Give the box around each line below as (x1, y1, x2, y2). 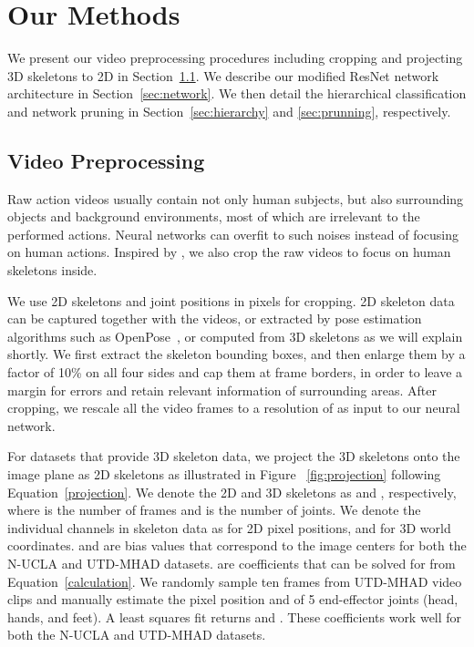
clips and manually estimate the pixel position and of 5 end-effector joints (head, (7, 590, 459, 609)
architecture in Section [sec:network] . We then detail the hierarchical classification (7, 84, 467, 103)
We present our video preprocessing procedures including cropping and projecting (7, 48, 463, 67)
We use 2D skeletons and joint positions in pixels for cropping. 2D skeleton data (7, 291, 455, 310)
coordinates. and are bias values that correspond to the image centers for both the (7, 536, 467, 555)
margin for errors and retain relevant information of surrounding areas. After (7, 380, 437, 399)
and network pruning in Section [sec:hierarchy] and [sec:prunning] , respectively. (7, 101, 451, 120)
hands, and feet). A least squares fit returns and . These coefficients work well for (7, 607, 462, 626)
